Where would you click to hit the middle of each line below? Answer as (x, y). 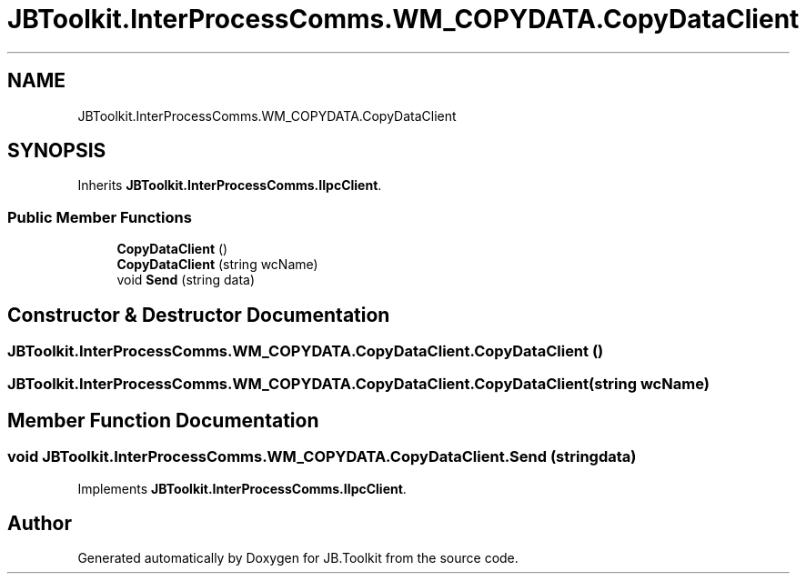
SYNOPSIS (57, 151)
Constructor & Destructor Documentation (199, 315)
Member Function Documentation (163, 420)
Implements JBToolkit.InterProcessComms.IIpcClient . (242, 488)
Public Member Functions (100, 217)
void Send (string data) (186, 280)
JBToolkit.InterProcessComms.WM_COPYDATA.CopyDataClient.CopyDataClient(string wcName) (358, 384)
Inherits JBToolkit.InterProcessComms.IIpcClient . (230, 185)
